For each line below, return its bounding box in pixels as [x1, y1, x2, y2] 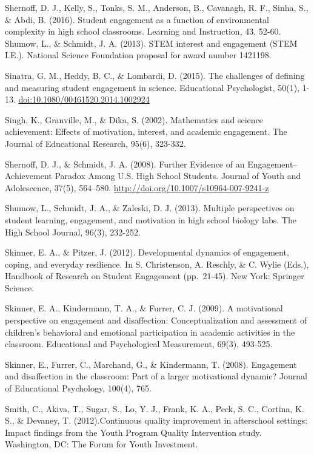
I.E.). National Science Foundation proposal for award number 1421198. [5, 49, 272, 61]
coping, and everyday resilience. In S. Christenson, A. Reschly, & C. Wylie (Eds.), [5, 257, 309, 270]
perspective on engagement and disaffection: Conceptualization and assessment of [5, 314, 307, 327]
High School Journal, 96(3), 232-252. [5, 225, 141, 238]
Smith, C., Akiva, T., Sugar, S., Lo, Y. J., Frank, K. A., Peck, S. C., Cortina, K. [5, 402, 304, 415]
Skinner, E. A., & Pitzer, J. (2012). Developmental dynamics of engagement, [5, 246, 289, 259]
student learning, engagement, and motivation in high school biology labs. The [5, 213, 296, 226]
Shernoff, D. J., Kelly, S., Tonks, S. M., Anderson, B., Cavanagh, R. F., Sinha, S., [5, 1, 309, 13]
